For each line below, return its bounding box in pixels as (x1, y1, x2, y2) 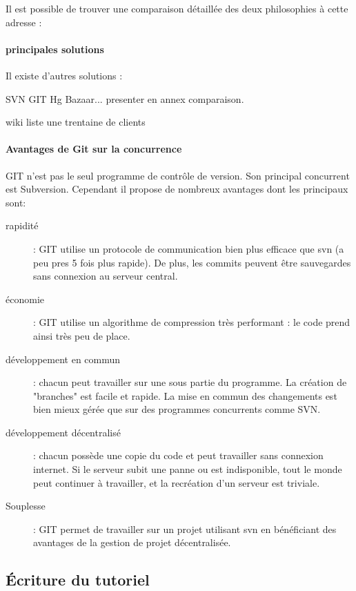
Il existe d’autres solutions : (6, 68, 123, 82)
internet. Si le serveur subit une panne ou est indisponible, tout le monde (33, 462, 342, 476)
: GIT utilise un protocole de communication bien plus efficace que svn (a (33, 241, 344, 255)
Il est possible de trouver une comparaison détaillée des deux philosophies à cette (6, 1, 348, 15)
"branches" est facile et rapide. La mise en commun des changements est (33, 388, 337, 403)
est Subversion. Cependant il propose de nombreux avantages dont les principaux (6, 182, 348, 196)
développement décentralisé (6, 425, 121, 439)
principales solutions (6, 41, 104, 56)
